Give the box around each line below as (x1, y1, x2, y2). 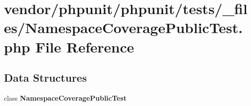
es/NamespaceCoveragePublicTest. (4, 18, 243, 37)
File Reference (35, 36, 134, 56)
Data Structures (4, 70, 87, 85)
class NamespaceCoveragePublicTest (4, 92, 127, 103)
